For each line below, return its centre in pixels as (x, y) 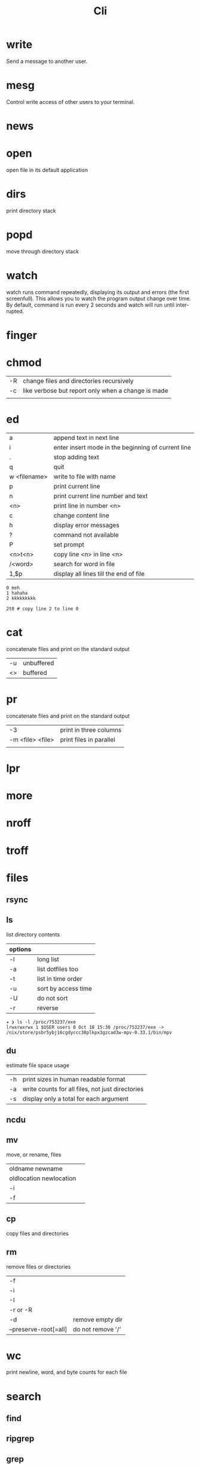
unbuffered (39, 663)
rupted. (15, 311)
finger (22, 335)
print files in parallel (87, 740)
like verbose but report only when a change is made (96, 390)
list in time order (59, 979)
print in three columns (91, 729)
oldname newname (36, 1168)
